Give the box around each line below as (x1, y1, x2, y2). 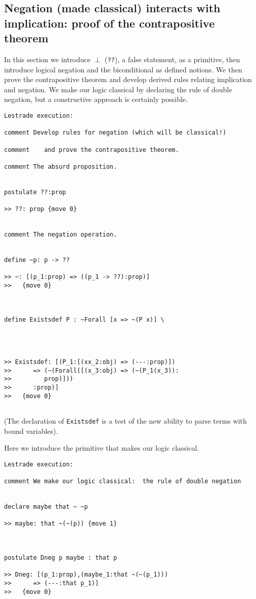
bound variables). (4, 425, 58, 436)
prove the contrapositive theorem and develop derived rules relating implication (4, 74, 252, 85)
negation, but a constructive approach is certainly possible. (4, 94, 188, 105)
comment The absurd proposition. (4, 163, 117, 170)
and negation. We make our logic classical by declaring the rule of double (4, 84, 232, 94)
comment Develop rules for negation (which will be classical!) (4, 129, 226, 137)
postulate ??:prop (4, 188, 66, 196)
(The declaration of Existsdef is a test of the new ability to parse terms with (4, 415, 247, 426)
